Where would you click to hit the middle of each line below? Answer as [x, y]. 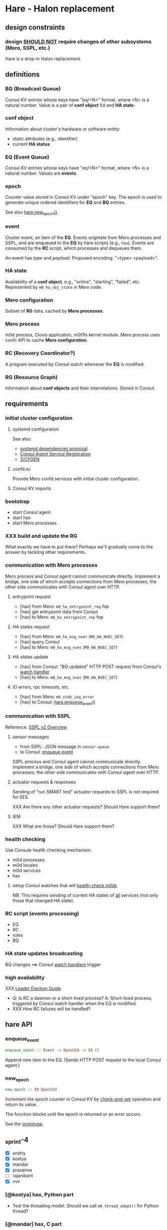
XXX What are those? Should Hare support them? [63, 826]
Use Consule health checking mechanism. [49, 850]
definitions [22, 75]
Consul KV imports [32, 488]
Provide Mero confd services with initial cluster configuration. [76, 479]
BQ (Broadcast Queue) [33, 89]
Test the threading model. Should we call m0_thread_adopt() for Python [85, 1205]
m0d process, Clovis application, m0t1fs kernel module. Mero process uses [83, 335]
